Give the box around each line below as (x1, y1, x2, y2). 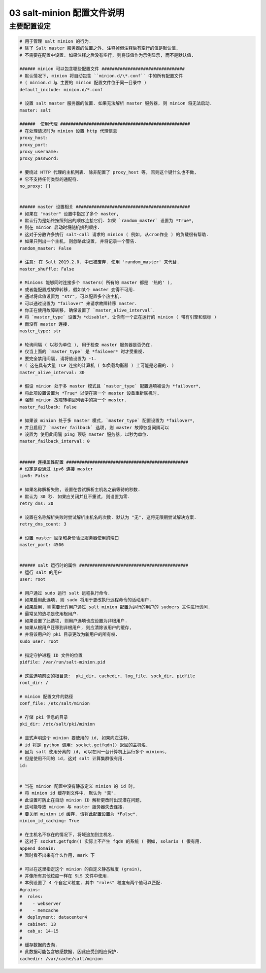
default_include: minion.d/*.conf (19, 87, 103, 92)
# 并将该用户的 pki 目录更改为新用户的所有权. (19, 631, 118, 637)
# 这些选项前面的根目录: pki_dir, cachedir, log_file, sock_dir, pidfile (19, 673, 196, 679)
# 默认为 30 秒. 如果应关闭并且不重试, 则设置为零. (19, 493, 131, 499)
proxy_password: (19, 156, 59, 161)
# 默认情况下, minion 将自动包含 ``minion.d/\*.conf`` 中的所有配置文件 (19, 73, 183, 78)
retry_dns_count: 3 (19, 521, 66, 527)
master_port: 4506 (19, 542, 64, 548)
